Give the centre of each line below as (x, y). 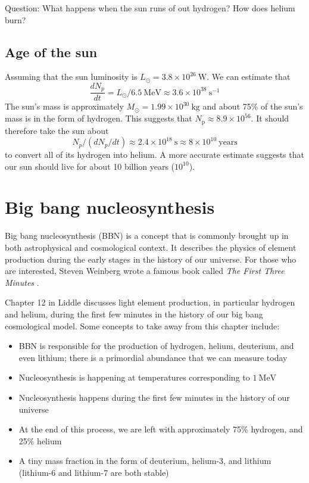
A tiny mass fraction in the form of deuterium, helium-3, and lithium (145, 461)
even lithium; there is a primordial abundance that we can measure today (153, 357)
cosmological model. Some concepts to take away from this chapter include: (142, 325)
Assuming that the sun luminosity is (71, 77)
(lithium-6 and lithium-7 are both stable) (94, 472)
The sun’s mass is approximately (64, 106)
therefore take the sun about (57, 130)
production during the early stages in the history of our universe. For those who (151, 259)
